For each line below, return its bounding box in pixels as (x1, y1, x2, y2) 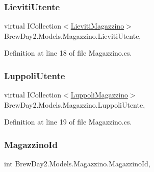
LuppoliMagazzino (70, 89, 128, 100)
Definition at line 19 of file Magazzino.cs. (4, 116, 132, 127)
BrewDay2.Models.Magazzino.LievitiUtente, (4, 30, 141, 41)
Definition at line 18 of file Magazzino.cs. (4, 47, 132, 58)
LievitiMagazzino (70, 20, 124, 31)
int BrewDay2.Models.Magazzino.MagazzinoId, (4, 158, 150, 169)
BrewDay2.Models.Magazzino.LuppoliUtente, (4, 99, 145, 110)
